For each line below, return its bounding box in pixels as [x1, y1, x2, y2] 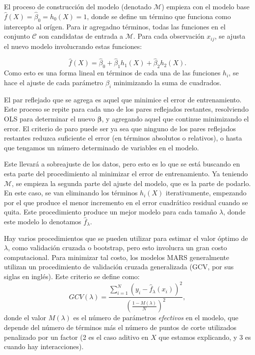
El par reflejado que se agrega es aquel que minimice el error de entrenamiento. [4, 94, 242, 104]
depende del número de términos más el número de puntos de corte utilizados [4, 322, 237, 332]
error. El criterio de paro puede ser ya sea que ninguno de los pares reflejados [4, 123, 236, 133]
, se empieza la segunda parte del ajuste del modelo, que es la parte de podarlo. [12, 178, 251, 188]
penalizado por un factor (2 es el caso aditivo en [4, 331, 149, 342]
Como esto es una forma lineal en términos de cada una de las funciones [4, 68, 221, 78]
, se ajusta [214, 31, 246, 41]
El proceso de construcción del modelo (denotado [4, 1, 152, 11]
